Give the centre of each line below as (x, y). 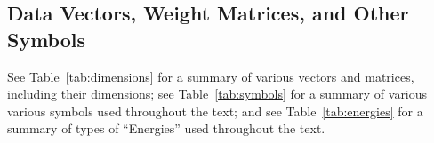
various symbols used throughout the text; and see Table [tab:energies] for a (215, 111)
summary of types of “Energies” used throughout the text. (166, 128)
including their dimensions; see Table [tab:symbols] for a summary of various (217, 94)
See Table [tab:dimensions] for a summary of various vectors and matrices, (211, 76)
